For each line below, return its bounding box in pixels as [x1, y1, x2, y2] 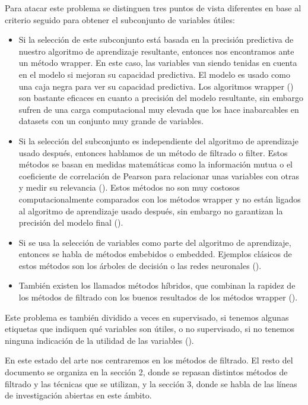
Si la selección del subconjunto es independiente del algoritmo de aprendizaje [18, 134, 299, 147]
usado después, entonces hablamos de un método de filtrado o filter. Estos [18, 146, 288, 159]
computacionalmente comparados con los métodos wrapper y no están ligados [18, 192, 301, 205]
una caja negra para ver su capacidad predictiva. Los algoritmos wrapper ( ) [18, 80, 294, 92]
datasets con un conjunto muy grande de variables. [18, 115, 204, 127]
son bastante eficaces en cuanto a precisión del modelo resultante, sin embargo [18, 91, 304, 104]
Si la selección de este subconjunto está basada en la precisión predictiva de [18, 33, 294, 46]
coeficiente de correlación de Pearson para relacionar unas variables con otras [18, 169, 299, 182]
